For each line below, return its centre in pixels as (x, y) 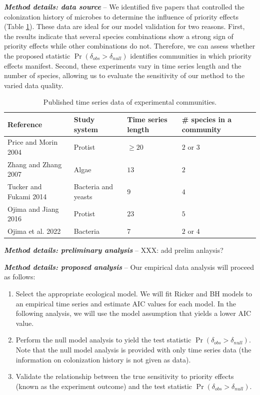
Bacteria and (93, 186)
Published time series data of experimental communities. (130, 102)
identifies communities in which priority (191, 55)
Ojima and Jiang (33, 209)
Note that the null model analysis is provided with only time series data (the (133, 349)
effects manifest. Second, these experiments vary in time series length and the (123, 65)
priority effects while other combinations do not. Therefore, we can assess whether (130, 46)
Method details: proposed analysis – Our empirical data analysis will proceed (129, 267)
